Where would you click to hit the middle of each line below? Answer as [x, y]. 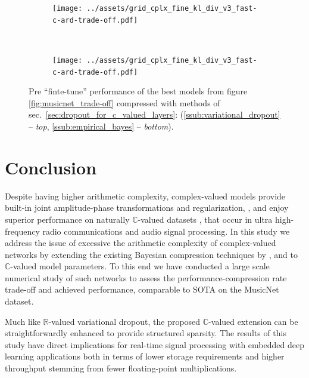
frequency [22, 231]
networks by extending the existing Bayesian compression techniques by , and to [151, 254]
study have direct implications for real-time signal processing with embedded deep [154, 344]
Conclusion [51, 167]
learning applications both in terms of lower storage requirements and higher [145, 356]
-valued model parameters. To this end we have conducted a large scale [140, 266]
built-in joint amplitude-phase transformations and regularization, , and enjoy [147, 208]
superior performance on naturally [67, 219]
